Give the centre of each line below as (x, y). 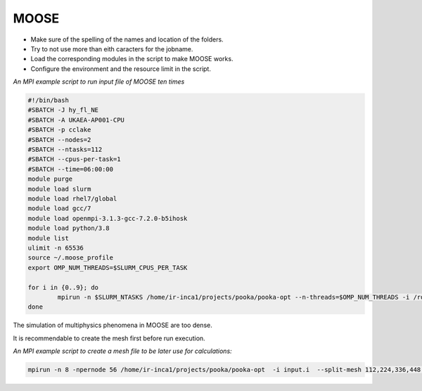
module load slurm (59, 189)
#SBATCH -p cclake (59, 130)
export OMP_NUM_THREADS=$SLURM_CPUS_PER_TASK (108, 268)
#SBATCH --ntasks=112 (65, 150)
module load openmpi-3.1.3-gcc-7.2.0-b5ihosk (108, 218)
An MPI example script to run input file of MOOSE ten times (99, 82)
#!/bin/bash (49, 101)
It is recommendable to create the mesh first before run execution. (109, 338)
